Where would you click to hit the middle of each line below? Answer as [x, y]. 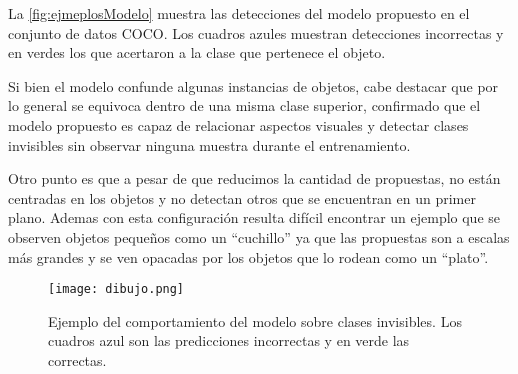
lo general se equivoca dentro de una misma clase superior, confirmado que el [244, 105]
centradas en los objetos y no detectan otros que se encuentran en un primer [242, 197]
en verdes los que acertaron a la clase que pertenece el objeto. [197, 52]
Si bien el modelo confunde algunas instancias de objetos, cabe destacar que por [253, 85]
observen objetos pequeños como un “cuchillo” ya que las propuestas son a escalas [259, 236]
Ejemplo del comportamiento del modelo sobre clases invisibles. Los [255, 320]
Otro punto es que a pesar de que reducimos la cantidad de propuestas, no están [254, 178]
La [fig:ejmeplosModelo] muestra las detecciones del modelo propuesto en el [239, 13]
